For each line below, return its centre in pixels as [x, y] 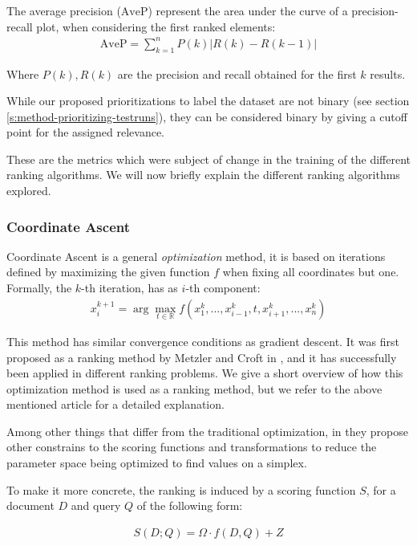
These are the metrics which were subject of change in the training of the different [208, 159]
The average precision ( [64, 10]
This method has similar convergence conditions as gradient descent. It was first [203, 341]
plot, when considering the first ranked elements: [156, 26]
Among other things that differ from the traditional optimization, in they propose [207, 431]
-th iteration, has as [130, 288]
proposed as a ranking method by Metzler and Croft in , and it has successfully [202, 357]
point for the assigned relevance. [86, 132]
